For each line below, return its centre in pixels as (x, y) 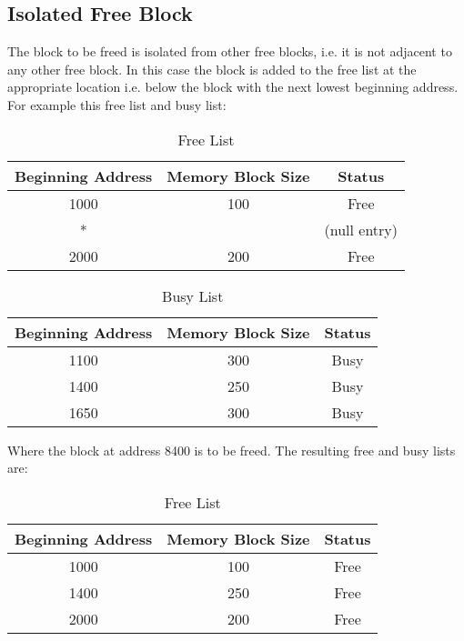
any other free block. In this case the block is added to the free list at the (212, 69)
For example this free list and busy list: (117, 104)
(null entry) (361, 229)
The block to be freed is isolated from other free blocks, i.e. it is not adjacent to (230, 51)
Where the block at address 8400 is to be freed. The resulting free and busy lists (232, 450)
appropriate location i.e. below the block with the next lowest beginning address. (233, 87)
